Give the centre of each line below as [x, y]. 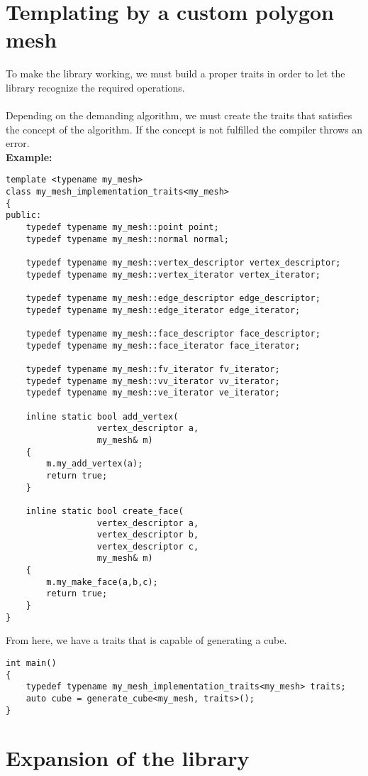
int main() [31, 663]
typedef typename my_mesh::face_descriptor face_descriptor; [173, 334]
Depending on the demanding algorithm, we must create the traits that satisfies [179, 115]
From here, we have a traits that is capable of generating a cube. [146, 640]
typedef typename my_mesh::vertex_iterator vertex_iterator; [173, 274]
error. [18, 143]
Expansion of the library [128, 758]
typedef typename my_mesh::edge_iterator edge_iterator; [163, 310]
